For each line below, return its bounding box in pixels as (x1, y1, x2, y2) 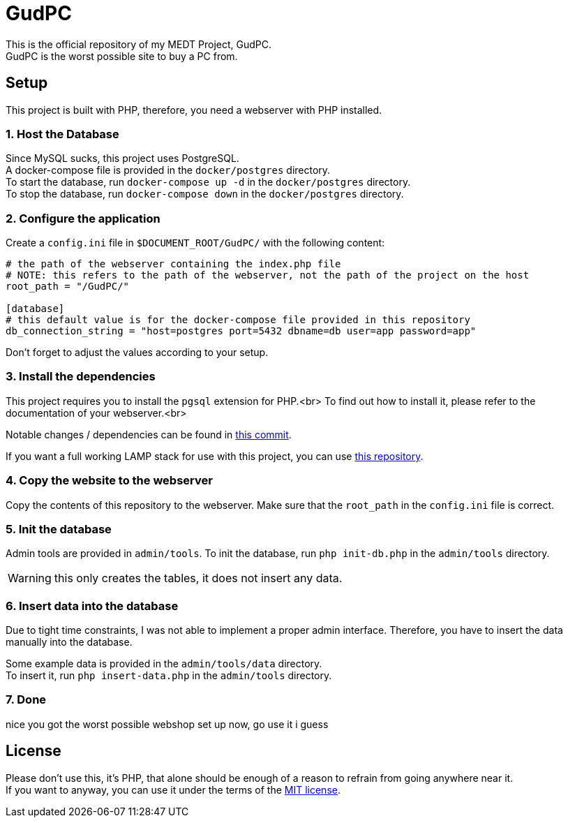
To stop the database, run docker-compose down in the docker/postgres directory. (6, 188, 404, 200)
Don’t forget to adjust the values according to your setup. (6, 346, 269, 359)
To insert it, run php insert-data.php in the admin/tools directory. (6, 669, 332, 682)
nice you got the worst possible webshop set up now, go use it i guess (6, 718, 329, 730)
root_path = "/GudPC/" (6, 281, 130, 292)
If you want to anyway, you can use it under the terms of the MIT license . (6, 783, 341, 796)
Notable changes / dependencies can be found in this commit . (6, 428, 292, 440)
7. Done (6, 692, 47, 707)
